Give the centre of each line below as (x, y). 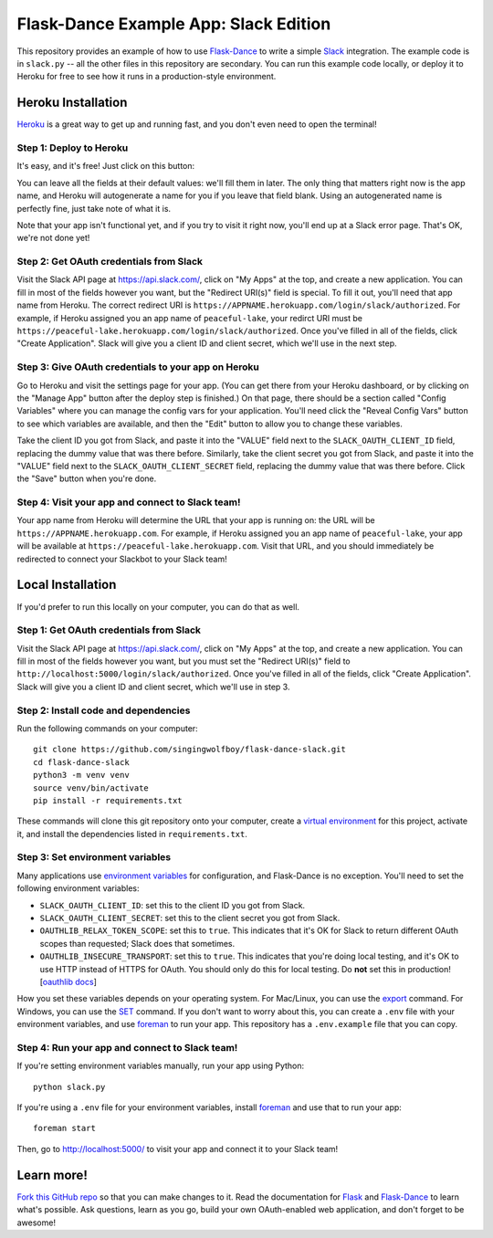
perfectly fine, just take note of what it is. (94, 208)
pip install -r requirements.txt (108, 800)
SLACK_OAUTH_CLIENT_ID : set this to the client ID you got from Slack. (173, 905)
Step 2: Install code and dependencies (104, 710)
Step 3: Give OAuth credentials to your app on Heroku (138, 367)
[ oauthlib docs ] (68, 981)
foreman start (64, 1128)
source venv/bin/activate (91, 788)
